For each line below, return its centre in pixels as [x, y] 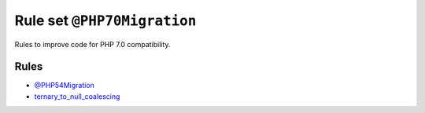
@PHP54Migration [64, 86]
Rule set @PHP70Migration [105, 20]
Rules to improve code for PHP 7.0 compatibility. [92, 44]
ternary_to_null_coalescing [77, 96]
